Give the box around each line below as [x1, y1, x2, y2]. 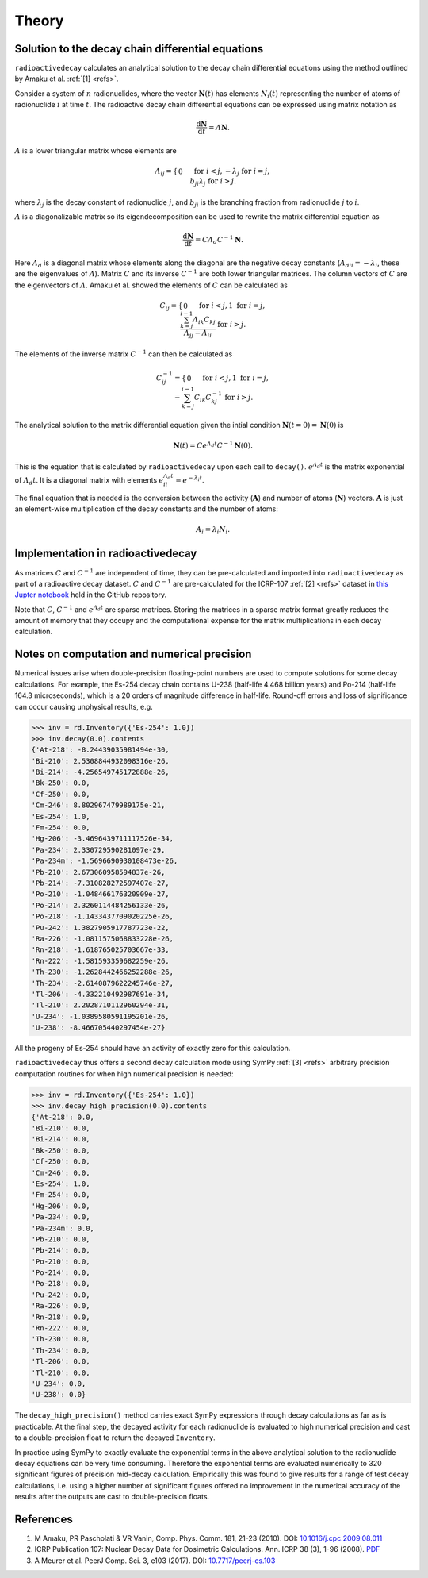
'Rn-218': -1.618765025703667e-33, [31, 945, 170, 954]
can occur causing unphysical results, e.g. [14, 702, 154, 711]
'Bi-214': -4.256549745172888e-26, [31, 768, 170, 777]
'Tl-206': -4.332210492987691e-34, [31, 989, 170, 999]
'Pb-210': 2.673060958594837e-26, [31, 868, 166, 876]
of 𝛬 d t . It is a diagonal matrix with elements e [14, 475, 164, 487]
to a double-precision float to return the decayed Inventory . [14, 1433, 216, 1442]
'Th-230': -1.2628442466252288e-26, [31, 968, 174, 976]
